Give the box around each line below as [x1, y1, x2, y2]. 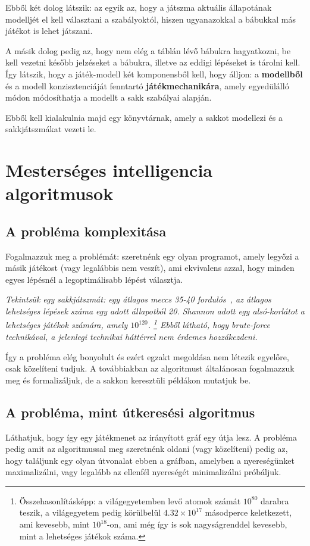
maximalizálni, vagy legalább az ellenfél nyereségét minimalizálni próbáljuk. [5, 466, 281, 478]
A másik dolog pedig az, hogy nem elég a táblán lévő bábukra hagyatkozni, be [5, 44, 291, 57]
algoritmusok [5, 181, 114, 205]
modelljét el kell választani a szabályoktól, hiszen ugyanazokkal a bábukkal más [5, 13, 296, 25]
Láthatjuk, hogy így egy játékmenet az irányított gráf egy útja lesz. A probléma [5, 430, 298, 443]
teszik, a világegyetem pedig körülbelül [19, 506, 161, 519]
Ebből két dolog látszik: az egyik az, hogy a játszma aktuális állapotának [5, 1, 272, 13]
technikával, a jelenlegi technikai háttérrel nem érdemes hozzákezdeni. [5, 330, 258, 342]
